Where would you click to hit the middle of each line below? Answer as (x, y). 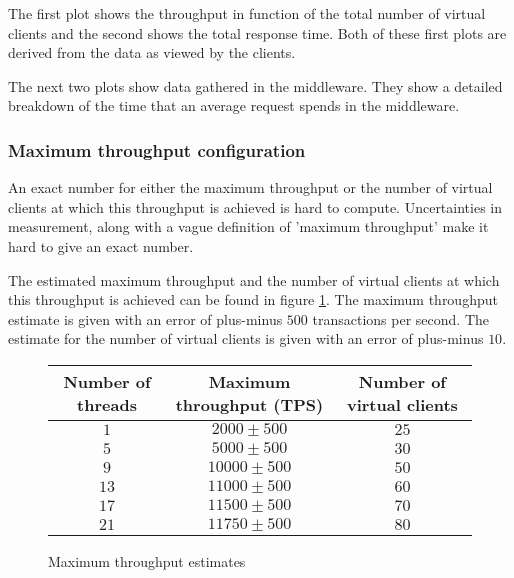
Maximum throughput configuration (157, 149)
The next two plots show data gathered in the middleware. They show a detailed (255, 85)
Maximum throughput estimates (147, 560)
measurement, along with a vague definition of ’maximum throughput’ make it (248, 226)
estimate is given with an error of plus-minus (145, 318)
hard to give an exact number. (101, 245)
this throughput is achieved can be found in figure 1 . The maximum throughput (253, 299)
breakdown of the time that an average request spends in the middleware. (234, 105)
